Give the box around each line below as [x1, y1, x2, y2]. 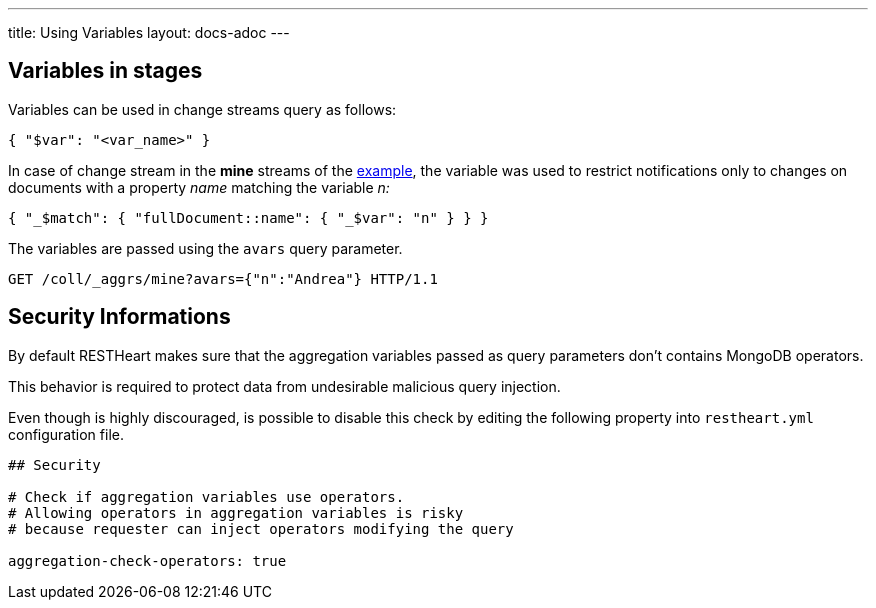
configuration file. [8, 425, 124, 443]
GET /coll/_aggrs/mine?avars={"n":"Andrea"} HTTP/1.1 [8, 270, 438, 287]
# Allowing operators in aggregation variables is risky [8, 504, 464, 521]
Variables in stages [8, 58, 203, 84]
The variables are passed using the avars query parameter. [8, 239, 403, 257]
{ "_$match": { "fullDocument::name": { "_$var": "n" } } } [8, 209, 489, 226]
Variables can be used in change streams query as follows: [8, 100, 397, 118]
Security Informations [8, 304, 231, 330]
